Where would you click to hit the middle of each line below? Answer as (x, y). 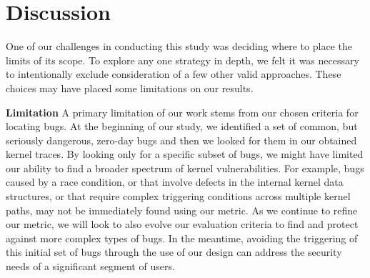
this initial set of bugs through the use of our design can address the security (174, 252)
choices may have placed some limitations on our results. (130, 88)
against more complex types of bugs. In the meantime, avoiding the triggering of (182, 238)
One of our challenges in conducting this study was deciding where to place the (179, 46)
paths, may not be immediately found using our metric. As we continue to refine (182, 210)
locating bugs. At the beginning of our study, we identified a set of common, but (182, 126)
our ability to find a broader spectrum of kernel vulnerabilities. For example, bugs (185, 168)
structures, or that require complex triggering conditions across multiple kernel (178, 196)
